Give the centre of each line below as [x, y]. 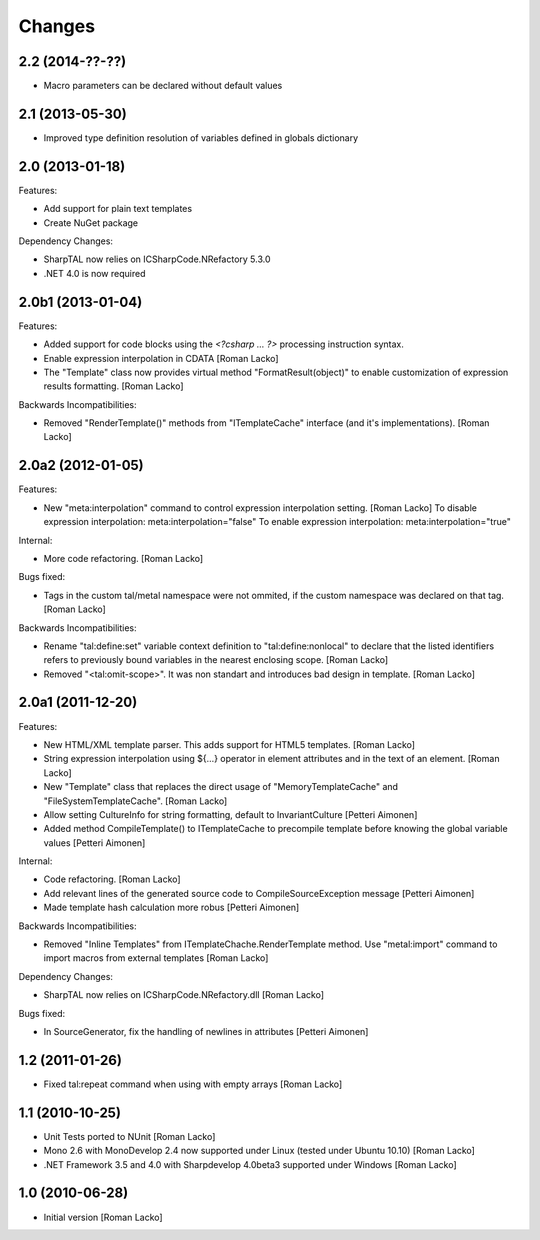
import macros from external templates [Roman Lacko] [156, 958]
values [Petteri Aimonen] [94, 842]
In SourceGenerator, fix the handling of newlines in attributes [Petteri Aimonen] [206, 1031]
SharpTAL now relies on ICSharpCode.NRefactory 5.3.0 [157, 259]
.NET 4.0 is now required [94, 273]
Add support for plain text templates [118, 209]
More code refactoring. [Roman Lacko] [123, 558]
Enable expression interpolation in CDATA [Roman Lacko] [161, 358]
